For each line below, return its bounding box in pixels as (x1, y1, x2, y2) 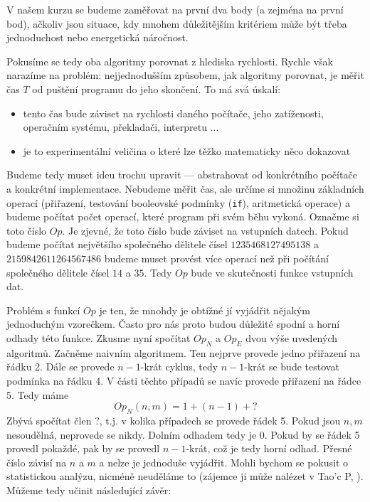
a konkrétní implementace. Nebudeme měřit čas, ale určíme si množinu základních (6, 181, 364, 196)
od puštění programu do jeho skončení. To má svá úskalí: (32, 81, 281, 96)
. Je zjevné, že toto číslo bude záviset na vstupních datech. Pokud (62, 223, 349, 237)
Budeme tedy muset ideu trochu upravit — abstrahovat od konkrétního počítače (6, 167, 357, 182)
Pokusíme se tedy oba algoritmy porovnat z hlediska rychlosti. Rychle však (6, 53, 333, 68)
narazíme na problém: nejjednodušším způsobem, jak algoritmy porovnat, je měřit (6, 68, 364, 82)
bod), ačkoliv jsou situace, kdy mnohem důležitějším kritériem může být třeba (6, 16, 347, 31)
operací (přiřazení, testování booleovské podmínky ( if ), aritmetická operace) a (6, 195, 350, 210)
